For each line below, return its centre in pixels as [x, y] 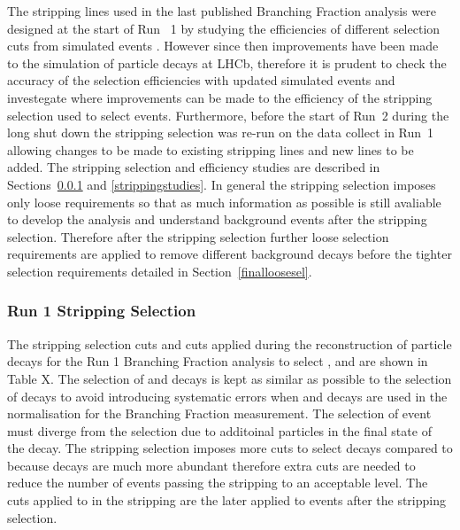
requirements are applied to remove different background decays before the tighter [230, 254]
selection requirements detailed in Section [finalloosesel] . [160, 271]
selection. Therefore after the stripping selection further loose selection [198, 236]
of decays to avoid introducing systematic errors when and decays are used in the [227, 396]
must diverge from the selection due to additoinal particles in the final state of [219, 430]
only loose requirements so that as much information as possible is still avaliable [224, 202]
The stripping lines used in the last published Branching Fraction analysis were [222, 11]
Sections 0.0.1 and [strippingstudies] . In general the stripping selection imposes [222, 184]
